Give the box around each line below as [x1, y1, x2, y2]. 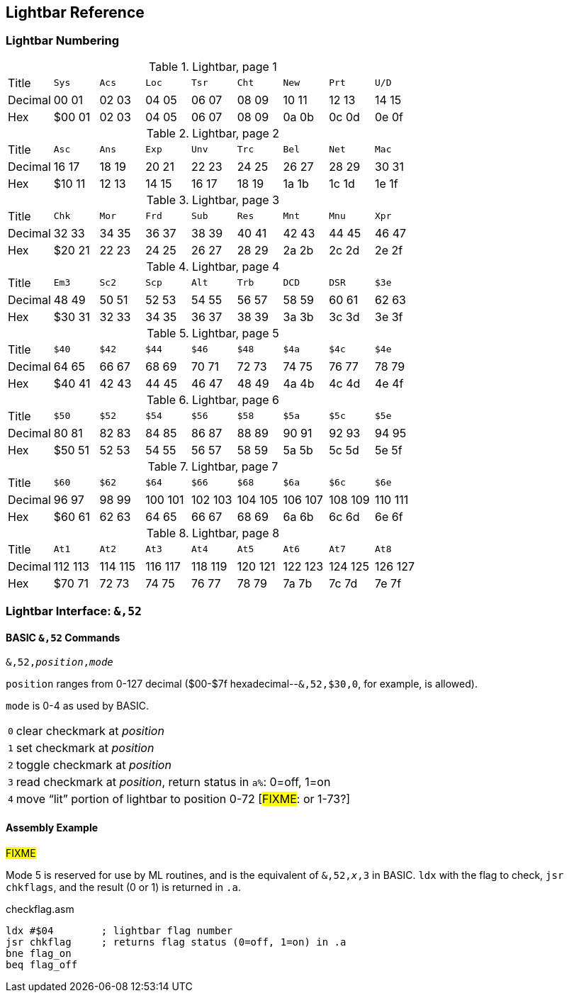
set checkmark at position [16, 741, 154, 756]
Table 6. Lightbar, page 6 [146, 392, 280, 407]
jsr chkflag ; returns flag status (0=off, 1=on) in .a [6, 936, 347, 948]
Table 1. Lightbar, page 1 [149, 59, 277, 74]
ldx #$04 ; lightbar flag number [6, 924, 233, 936]
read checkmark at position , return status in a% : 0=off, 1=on [16, 775, 331, 790]
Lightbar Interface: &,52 [6, 604, 142, 619]
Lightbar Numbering [6, 33, 120, 48]
